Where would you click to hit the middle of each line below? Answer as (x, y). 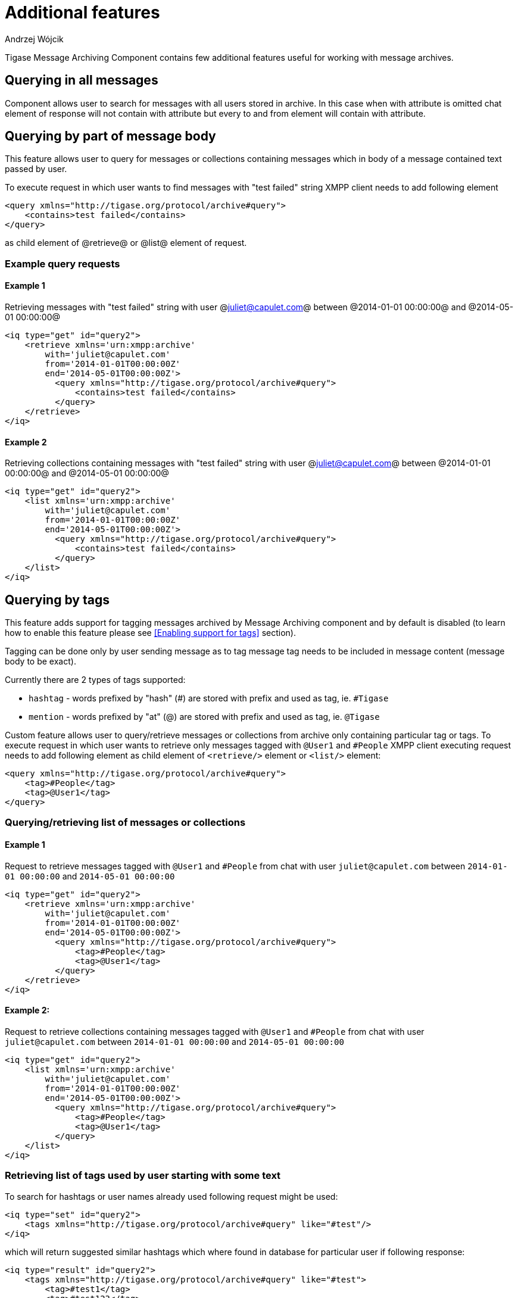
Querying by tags (57, 600)
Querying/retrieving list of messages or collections (125, 823)
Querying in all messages (82, 80)
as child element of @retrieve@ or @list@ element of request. (126, 243)
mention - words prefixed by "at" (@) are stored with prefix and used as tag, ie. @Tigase (204, 717)
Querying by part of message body (110, 136)
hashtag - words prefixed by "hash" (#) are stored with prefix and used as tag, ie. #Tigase (209, 698)
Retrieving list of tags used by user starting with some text (143, 1176)
